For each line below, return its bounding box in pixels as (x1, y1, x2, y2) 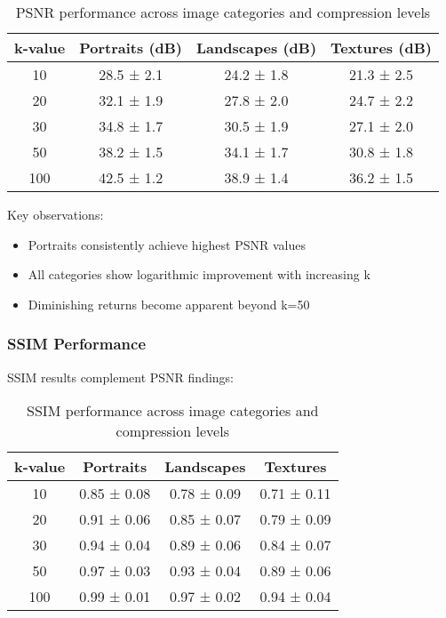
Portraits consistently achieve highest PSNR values (28, 235, 306, 253)
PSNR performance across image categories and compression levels (15, 2, 431, 22)
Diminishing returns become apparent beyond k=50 (28, 294, 310, 313)
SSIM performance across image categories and (27, 400, 319, 421)
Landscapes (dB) (196, 37, 317, 58)
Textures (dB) (331, 37, 432, 58)
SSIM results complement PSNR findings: (7, 367, 235, 386)
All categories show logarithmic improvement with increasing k (28, 265, 370, 284)
